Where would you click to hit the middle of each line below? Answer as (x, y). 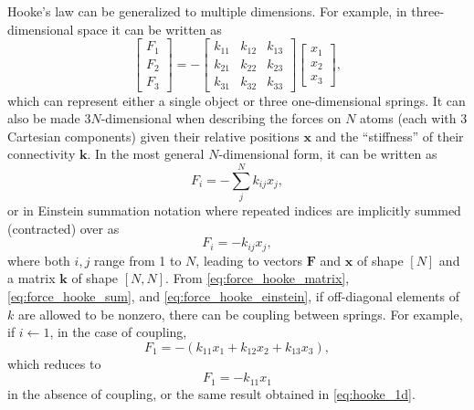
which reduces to (54, 363)
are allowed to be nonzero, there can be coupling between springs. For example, (240, 314)
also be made (44, 118)
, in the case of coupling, (118, 332)
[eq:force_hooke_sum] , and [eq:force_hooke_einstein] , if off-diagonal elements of (234, 295)
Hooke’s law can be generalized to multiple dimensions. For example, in (207, 11)
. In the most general (146, 154)
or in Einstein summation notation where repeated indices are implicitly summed (234, 210)
